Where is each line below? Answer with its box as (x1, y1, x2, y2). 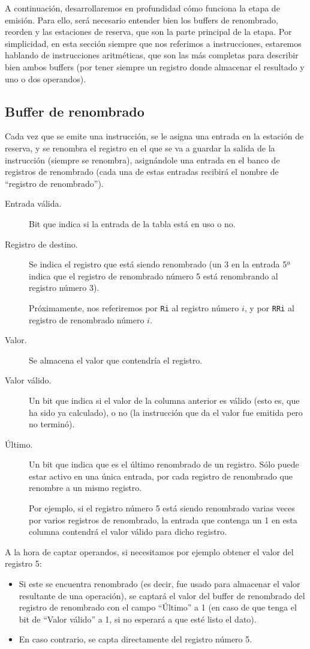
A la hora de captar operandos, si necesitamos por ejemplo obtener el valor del (5, 545, 294, 558)
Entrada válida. (5, 197, 62, 210)
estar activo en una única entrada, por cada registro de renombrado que (29, 469, 293, 482)
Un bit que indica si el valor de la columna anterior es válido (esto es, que (29, 394, 300, 406)
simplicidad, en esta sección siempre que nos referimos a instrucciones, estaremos (5, 37, 302, 49)
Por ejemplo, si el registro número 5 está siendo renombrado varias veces (29, 502, 295, 514)
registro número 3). (29, 281, 100, 294)
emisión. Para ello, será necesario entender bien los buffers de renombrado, (5, 13, 278, 26)
